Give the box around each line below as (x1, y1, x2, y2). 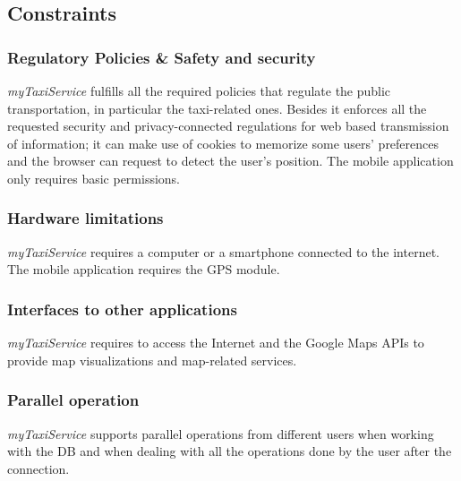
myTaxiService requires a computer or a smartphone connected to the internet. (7, 242, 440, 261)
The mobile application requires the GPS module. (7, 260, 280, 279)
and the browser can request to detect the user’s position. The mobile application (7, 151, 454, 170)
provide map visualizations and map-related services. (7, 350, 297, 369)
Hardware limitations (7, 207, 164, 229)
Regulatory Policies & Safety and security (7, 46, 316, 68)
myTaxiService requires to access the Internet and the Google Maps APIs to (7, 333, 424, 352)
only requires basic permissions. (7, 168, 181, 187)
